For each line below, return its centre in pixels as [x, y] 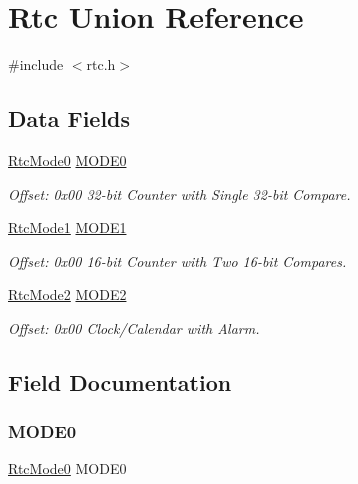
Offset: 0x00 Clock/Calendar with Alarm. [134, 327]
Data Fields [69, 118]
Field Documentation [120, 381]
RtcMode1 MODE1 [67, 227]
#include [36, 64]
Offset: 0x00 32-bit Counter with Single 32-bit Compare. [179, 193]
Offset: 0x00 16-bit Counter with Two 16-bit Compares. [177, 260]
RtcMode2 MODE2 [67, 294]
